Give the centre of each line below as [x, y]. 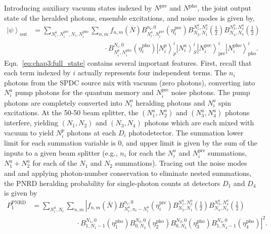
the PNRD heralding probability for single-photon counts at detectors [112, 183]
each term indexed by [37, 73]
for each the [147, 152]
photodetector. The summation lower [186, 132]
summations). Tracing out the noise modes [181, 163]
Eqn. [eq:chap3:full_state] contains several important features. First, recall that [128, 62]
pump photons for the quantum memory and [84, 92]
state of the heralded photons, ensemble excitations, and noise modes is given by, [129, 17]
